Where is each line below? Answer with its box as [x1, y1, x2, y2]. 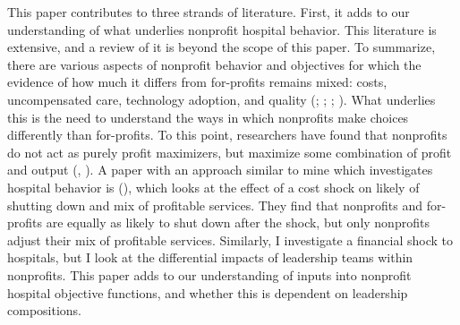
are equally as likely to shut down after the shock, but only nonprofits [46, 213, 430, 232]
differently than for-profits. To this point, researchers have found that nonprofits [7, 125, 447, 144]
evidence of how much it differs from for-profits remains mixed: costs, [7, 73, 388, 91]
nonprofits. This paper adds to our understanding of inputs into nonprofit [7, 265, 412, 284]
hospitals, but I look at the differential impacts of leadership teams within [7, 248, 413, 267]
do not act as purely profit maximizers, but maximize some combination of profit [7, 142, 452, 161]
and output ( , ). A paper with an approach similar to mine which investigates [7, 160, 433, 179]
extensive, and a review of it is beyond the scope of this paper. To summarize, [7, 38, 436, 56]
